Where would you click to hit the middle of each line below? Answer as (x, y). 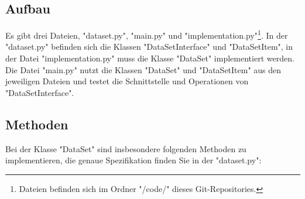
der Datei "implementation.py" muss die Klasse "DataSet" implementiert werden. (150, 58)
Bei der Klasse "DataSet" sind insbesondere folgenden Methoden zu (126, 148)
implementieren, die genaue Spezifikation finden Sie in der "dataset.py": (133, 160)
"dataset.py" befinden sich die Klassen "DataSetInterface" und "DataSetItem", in (149, 47)
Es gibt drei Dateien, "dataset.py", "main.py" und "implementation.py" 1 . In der (147, 34)
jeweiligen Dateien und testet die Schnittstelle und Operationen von (127, 81)
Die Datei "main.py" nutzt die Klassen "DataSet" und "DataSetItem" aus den (143, 69)
